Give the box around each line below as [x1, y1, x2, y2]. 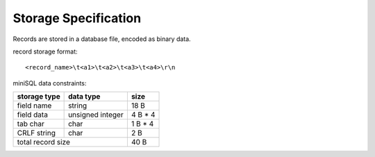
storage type [17, 92, 60, 101]
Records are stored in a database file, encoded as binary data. [12, 35, 191, 43]
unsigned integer [68, 110, 124, 119]
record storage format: [12, 47, 78, 56]
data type [68, 92, 101, 101]
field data [17, 110, 49, 119]
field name [17, 101, 52, 110]
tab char [17, 119, 44, 129]
